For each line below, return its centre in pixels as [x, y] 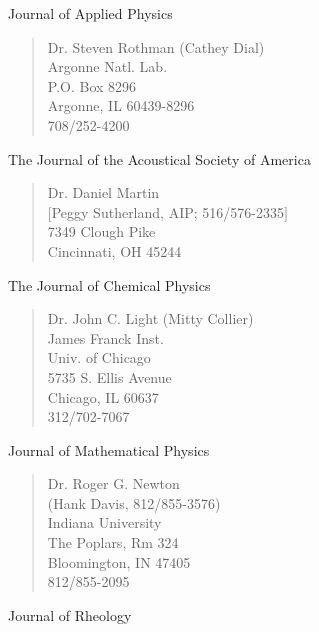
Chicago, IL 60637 [103, 396]
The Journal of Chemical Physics [109, 284]
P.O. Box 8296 [92, 85]
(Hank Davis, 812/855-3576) [134, 502]
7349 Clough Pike [101, 231]
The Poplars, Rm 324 [113, 542]
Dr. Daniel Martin [103, 192]
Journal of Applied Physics [90, 13]
